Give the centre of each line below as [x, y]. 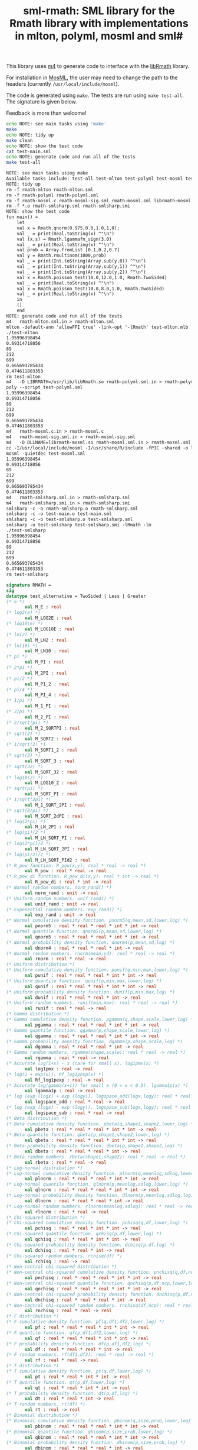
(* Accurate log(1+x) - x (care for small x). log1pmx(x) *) [83, 1064]
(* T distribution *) [33, 1366]
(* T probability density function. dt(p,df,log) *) [72, 1393]
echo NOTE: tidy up [30, 135]
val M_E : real [43, 607]
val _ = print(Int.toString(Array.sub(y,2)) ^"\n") [81, 272]
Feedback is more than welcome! [46, 113]
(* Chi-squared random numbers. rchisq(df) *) [64, 1256]
